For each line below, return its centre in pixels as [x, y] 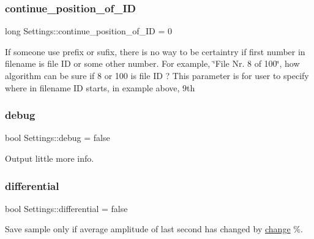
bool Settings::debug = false [58, 138]
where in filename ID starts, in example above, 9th [100, 87]
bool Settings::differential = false [66, 208]
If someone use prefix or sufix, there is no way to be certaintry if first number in [155, 51]
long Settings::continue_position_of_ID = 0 [88, 31]
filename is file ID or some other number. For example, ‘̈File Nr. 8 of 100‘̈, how [152, 63]
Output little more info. [50, 158]
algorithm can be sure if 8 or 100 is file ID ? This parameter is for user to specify [157, 75]
